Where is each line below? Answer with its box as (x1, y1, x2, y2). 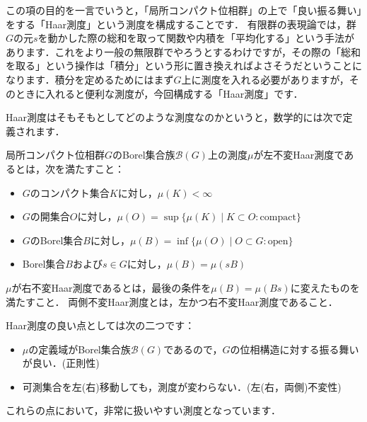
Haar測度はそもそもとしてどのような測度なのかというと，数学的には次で (6, 110, 343, 125)
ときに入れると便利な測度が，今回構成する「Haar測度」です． (15, 86, 303, 101)
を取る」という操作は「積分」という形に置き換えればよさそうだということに (6, 58, 362, 73)
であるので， (163, 341, 223, 356)
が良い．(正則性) (22, 355, 100, 370)
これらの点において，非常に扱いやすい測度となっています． (6, 403, 281, 418)
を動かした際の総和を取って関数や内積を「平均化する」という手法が (37, 30, 354, 45)
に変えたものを (290, 280, 360, 295)
